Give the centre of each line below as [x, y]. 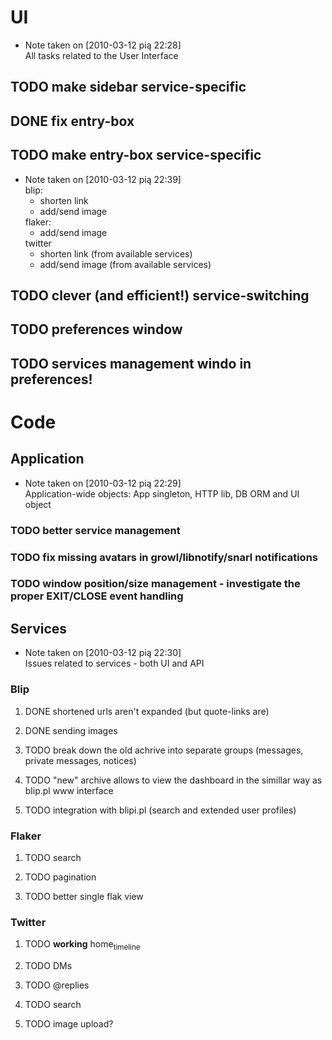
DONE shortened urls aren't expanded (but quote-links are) [147, 711]
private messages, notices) [80, 760]
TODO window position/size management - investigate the [155, 584]
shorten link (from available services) [116, 253]
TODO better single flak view [84, 896]
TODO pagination [60, 877]
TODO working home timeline [82, 945]
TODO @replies [57, 985]
